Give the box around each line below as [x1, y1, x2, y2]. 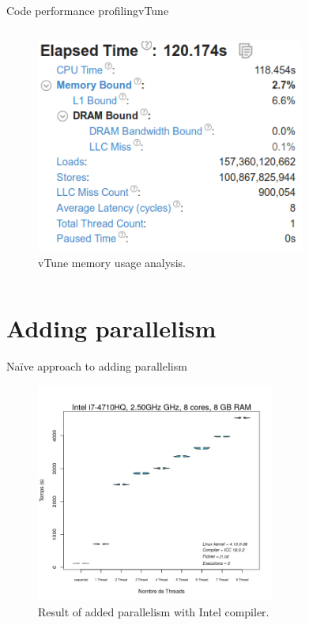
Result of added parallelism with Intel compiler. [38, 604, 269, 620]
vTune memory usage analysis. [38, 254, 186, 271]
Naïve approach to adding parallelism [6, 358, 187, 375]
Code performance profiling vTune [6, 2, 169, 18]
